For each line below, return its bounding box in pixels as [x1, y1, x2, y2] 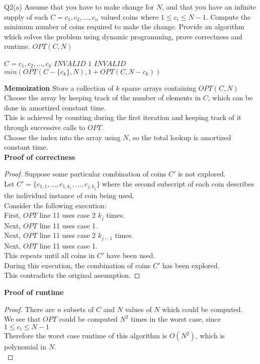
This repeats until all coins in [4, 250, 95, 261]
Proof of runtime [4, 287, 64, 297]
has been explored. [162, 260, 220, 270]
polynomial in [4, 341, 47, 352]
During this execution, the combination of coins [4, 260, 151, 270]
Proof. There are [4, 304, 55, 314]
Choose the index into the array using [4, 132, 121, 142]
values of [125, 304, 152, 314]
